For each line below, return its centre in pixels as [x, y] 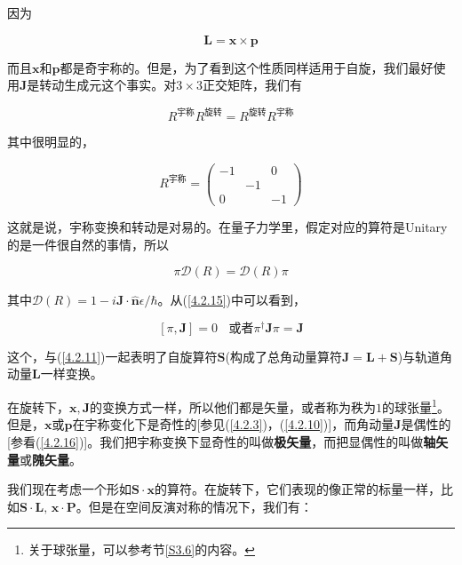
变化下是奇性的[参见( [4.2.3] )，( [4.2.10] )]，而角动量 [252, 424]
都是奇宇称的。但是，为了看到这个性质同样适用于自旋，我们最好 [247, 67]
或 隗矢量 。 [51, 459]
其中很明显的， [51, 142]
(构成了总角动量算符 [283, 356]
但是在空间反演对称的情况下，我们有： [200, 506]
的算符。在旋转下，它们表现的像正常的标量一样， [298, 489]
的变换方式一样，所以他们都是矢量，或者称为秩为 [233, 406]
